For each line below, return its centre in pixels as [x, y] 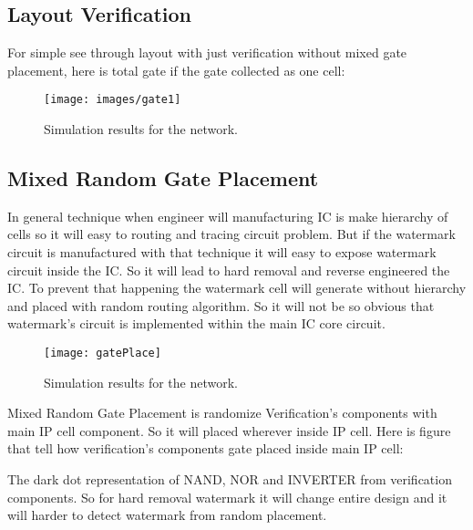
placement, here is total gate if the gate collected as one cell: [176, 70]
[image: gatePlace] [103, 353]
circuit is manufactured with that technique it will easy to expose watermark [222, 252]
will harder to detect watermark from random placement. [167, 515]
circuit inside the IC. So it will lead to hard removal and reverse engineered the [229, 270]
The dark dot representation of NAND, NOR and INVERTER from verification [230, 479]
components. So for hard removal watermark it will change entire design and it [227, 497]
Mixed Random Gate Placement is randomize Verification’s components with [222, 413]
